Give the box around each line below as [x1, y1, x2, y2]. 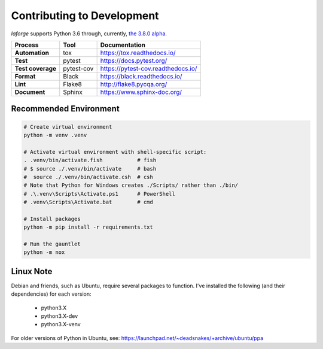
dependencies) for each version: [11, 290, 92, 298]
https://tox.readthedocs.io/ [100, 48, 176, 57]
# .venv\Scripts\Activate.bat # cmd [23, 199, 154, 206]
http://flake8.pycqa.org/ [100, 80, 167, 88]
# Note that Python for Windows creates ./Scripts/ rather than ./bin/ [23, 182, 239, 189]
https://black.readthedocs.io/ [100, 72, 182, 80]
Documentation [100, 41, 146, 49]
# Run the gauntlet [23, 241, 81, 248]
